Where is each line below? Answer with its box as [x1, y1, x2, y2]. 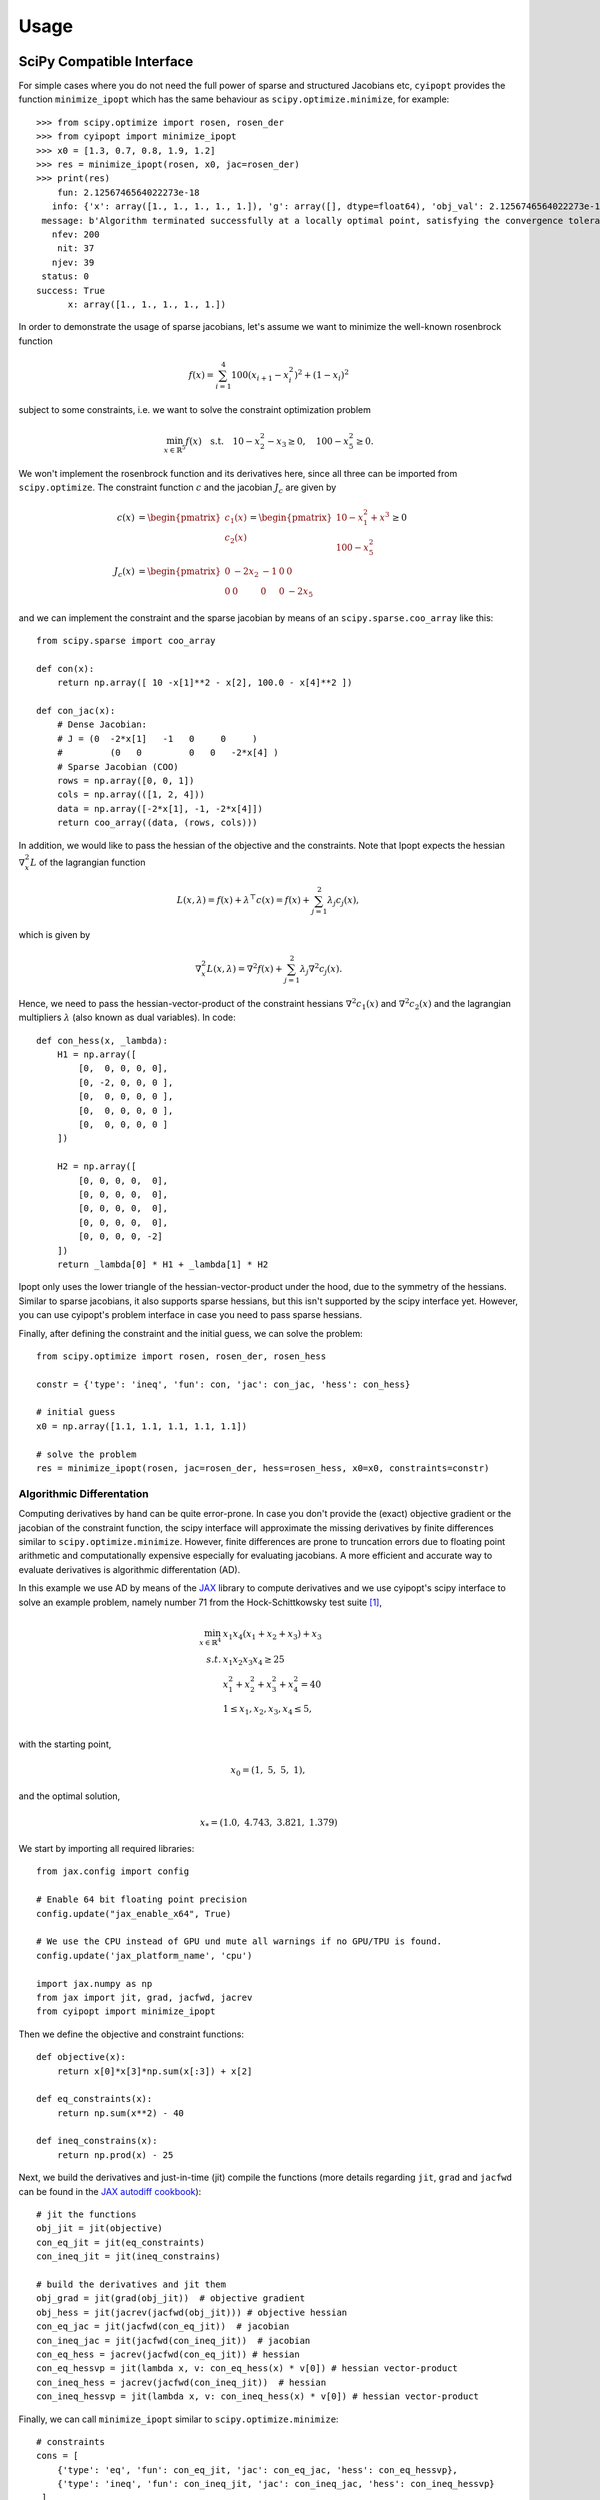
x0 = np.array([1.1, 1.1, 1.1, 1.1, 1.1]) [36, 1420, 248, 1432]
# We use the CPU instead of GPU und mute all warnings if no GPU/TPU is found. [36, 1936, 443, 1947]
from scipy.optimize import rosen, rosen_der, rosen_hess [36, 1350, 327, 1362]
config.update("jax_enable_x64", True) [36, 1908, 232, 1919]
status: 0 [41, 271, 90, 282]
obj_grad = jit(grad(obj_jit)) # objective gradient [36, 2293, 305, 2304]
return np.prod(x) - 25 [56, 2149, 174, 2160]
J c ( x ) [113, 566, 135, 580]
